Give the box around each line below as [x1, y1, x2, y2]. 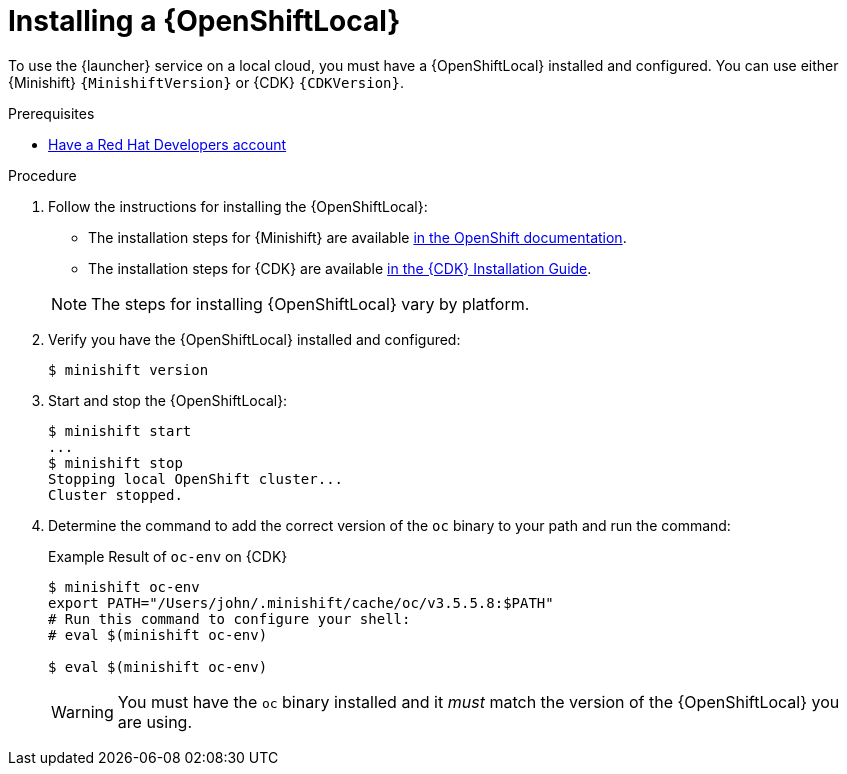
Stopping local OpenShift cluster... [48, 470, 344, 487]
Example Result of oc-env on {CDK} [48, 547, 288, 565]
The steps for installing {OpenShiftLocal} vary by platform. [91, 293, 530, 314]
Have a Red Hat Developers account [48, 135, 287, 153]
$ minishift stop [48, 454, 183, 471]
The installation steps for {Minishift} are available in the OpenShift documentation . [88, 228, 627, 246]
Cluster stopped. [48, 486, 183, 503]
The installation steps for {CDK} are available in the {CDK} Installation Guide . [88, 259, 592, 277]
